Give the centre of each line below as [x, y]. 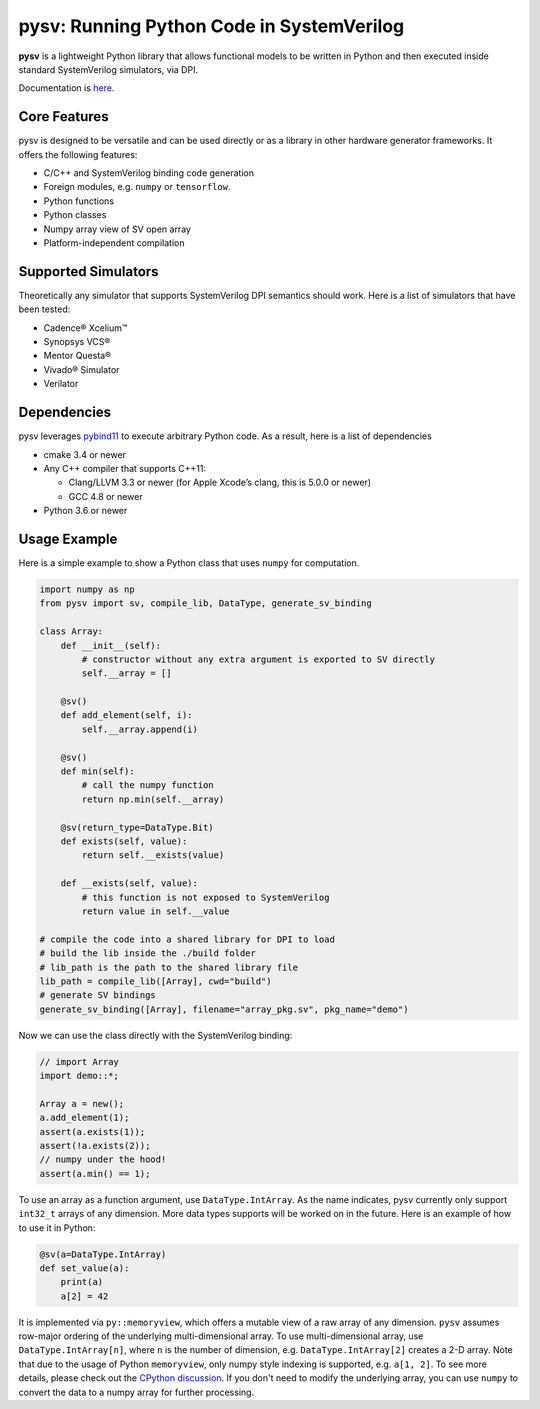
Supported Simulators [88, 271]
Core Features [63, 116]
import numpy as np [87, 589]
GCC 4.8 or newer [106, 496]
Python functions [79, 201]
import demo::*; [79, 1076]
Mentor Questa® [77, 356]
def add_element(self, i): [127, 715]
